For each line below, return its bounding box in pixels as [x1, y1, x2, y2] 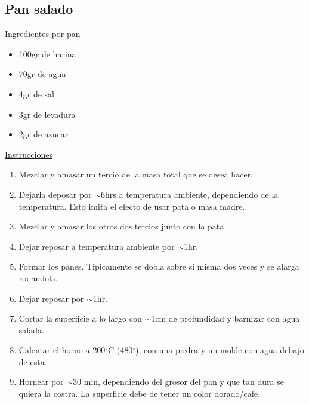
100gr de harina [18, 47, 76, 60]
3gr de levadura [18, 108, 76, 120]
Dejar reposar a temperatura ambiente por [18, 240, 175, 252]
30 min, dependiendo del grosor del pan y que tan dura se [73, 375, 284, 388]
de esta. [18, 355, 47, 368]
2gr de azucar [18, 128, 69, 140]
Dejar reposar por [18, 292, 84, 304]
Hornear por [18, 375, 64, 388]
